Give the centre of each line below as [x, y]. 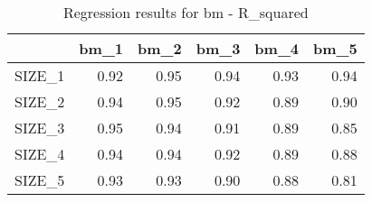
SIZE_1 [40, 75]
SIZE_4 [40, 154]
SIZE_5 [40, 180]
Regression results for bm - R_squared [186, 12]
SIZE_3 [40, 128]
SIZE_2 [40, 101]
